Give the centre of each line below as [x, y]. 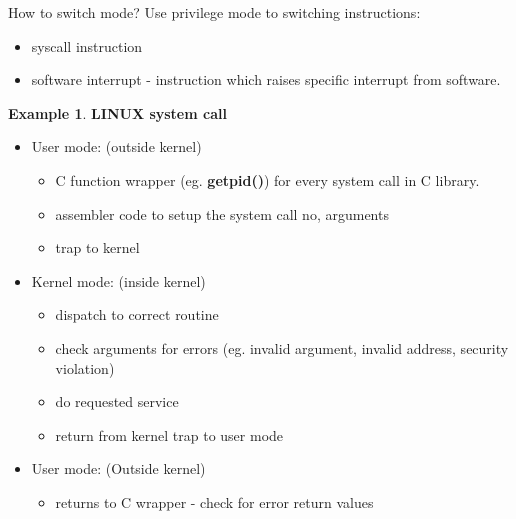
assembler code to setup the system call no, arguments [222, 213]
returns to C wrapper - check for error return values [214, 501]
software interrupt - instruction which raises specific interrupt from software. [266, 79]
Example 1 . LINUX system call [117, 112]
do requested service [117, 401]
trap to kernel [97, 247]
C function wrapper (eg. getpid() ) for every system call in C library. [267, 179]
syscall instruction [87, 45]
